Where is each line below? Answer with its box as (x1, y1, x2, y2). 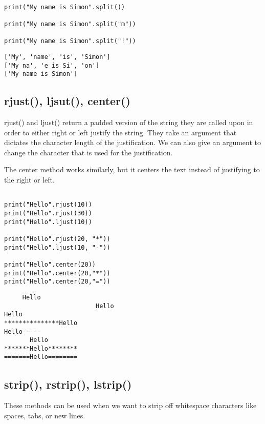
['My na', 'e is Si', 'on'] (4, 62, 100, 69)
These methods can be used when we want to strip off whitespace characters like (4, 400, 257, 411)
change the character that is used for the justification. (4, 147, 173, 157)
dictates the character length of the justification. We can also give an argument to (4, 137, 261, 148)
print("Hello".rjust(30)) (4, 209, 92, 217)
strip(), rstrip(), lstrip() (4, 376, 132, 392)
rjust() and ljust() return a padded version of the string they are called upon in (4, 117, 253, 128)
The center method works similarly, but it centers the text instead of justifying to (4, 164, 260, 175)
